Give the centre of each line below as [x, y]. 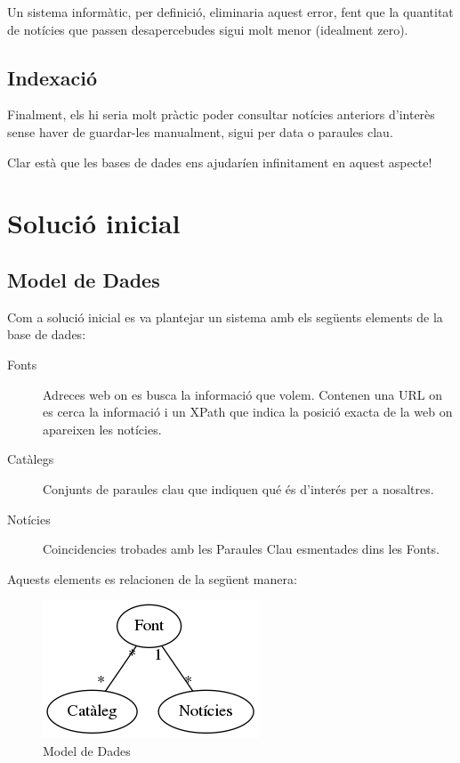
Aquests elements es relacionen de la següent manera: [152, 578]
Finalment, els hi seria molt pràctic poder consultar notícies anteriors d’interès [221, 114]
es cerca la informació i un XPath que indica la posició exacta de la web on [248, 412]
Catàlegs [31, 459]
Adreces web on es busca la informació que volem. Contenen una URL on [243, 394]
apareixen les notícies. [102, 429]
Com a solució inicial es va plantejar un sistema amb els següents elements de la [225, 317]
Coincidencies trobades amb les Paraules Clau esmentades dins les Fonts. [241, 549]
